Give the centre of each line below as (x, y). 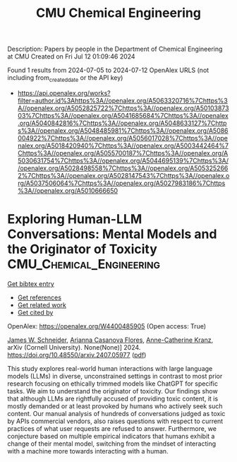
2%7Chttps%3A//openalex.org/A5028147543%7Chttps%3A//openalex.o (123, 175)
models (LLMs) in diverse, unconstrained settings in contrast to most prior (115, 376)
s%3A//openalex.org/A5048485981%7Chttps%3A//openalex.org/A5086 (123, 130)
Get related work (42, 304)
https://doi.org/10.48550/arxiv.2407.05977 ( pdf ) (77, 355)
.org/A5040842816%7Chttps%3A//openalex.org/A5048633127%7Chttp (122, 123)
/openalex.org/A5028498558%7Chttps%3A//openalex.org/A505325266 (123, 168)
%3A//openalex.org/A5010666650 (68, 190)
